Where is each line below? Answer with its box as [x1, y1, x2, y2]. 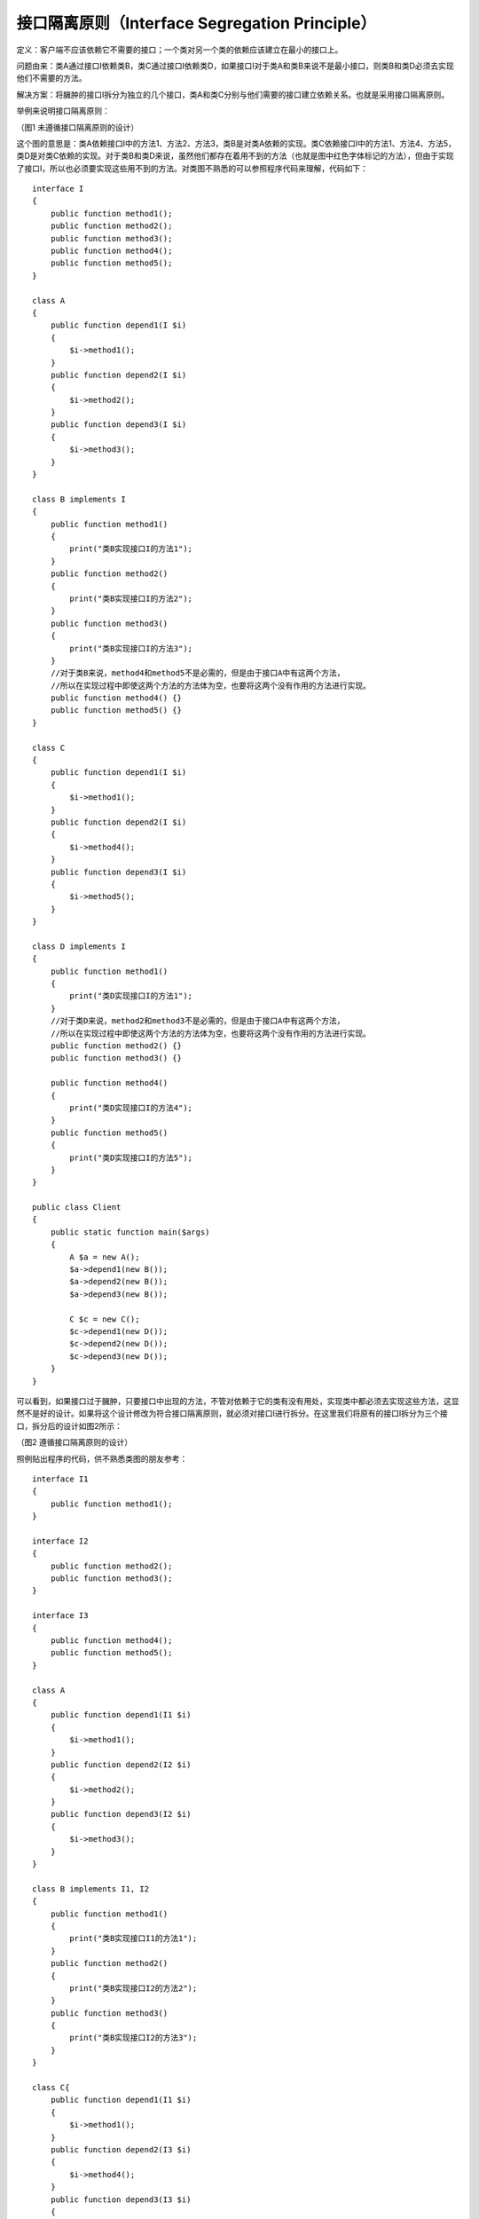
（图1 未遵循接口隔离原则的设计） [16, 122, 139, 132]
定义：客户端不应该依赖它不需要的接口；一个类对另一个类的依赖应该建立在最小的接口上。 [16, 44, 343, 55]
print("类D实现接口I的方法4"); [69, 1102, 193, 1113]
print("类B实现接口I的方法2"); [69, 593, 193, 604]
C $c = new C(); [69, 1314, 140, 1324]
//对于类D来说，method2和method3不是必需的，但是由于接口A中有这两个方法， [50, 1016, 345, 1026]
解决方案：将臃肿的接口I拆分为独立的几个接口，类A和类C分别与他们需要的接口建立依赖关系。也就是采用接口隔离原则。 [16, 89, 450, 99]
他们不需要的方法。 [16, 73, 87, 83]
